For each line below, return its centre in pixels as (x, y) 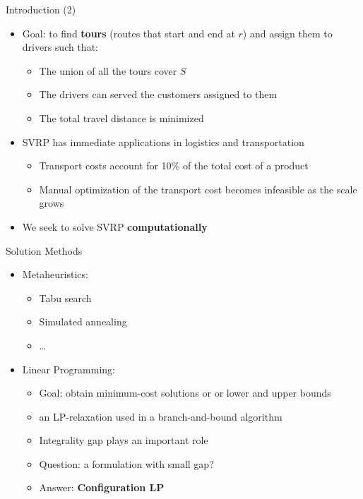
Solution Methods (44, 250)
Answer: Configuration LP (102, 487)
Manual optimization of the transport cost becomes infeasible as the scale (198, 189)
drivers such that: (60, 47)
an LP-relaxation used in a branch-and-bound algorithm (161, 416)
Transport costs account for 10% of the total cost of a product (174, 166)
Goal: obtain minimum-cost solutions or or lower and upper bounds (185, 393)
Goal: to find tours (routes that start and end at (129, 33)
